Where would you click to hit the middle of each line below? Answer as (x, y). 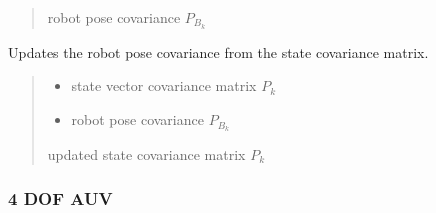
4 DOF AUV (60, 198)
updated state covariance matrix (146, 153)
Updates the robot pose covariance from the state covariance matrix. (218, 51)
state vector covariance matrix (164, 85)
